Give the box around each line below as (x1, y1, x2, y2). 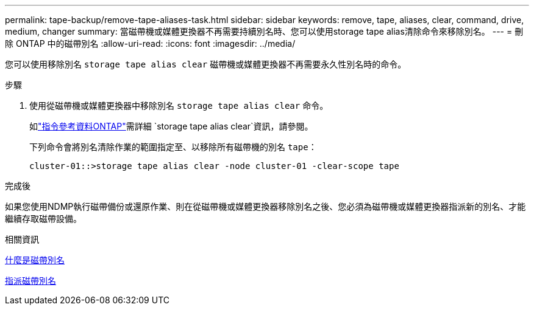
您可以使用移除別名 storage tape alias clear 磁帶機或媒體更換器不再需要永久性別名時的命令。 (5, 59, 407, 69)
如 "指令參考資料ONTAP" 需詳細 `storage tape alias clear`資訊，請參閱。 (29, 121, 313, 131)
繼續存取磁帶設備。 (5, 213, 82, 224)
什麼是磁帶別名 (5, 255, 65, 265)
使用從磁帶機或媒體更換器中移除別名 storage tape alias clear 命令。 (29, 100, 329, 111)
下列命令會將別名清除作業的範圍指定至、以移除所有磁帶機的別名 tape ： (29, 142, 317, 152)
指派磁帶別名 (5, 275, 56, 286)
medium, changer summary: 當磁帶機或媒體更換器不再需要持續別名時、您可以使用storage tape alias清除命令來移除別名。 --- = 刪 (5, 26, 524, 36)
